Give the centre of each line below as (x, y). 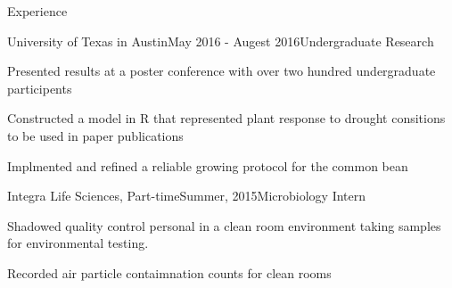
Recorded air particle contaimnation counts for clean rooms (169, 272)
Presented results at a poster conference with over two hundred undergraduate (222, 71)
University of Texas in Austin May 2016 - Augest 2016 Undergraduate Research (221, 41)
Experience (37, 11)
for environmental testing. (78, 243)
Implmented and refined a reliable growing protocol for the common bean (208, 165)
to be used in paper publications (95, 135)
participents (40, 88)
